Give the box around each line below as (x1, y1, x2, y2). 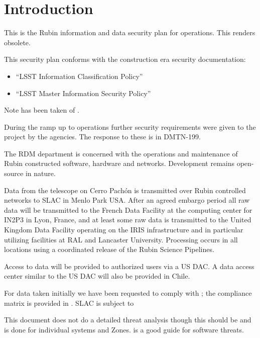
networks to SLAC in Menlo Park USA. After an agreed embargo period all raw (4, 195, 250, 205)
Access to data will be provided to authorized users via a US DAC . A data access (4, 261, 254, 271)
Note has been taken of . (4, 105, 79, 115)
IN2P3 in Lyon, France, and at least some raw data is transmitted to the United (4, 214, 251, 225)
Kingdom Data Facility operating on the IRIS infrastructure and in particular (4, 224, 243, 235)
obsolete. (4, 37, 31, 47)
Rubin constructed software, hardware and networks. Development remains (4, 158, 235, 168)
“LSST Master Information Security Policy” (16, 88, 151, 98)
